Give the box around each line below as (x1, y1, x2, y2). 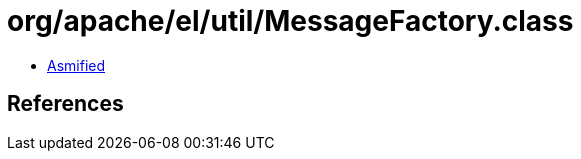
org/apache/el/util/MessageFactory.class (7, 4, 574, 38)
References (7, 91, 124, 117)
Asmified (47, 56, 106, 74)
